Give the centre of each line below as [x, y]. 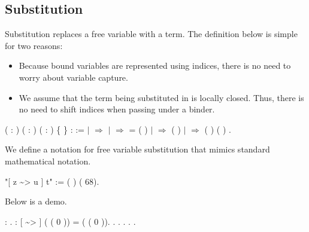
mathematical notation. [48, 161]
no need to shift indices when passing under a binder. [117, 109]
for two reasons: [34, 45]
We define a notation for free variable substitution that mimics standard [137, 149]
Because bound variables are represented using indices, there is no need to [155, 65]
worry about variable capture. [73, 77]
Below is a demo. [36, 201]
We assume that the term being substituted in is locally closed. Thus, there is [161, 97]
